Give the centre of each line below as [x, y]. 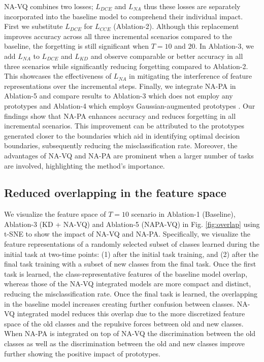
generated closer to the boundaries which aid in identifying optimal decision [122, 135]
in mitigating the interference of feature [191, 76]
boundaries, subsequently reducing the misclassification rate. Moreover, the [121, 145]
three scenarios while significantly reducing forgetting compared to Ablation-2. [126, 66]
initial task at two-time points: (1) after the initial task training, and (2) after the [131, 254]
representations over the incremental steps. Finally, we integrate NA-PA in [120, 86]
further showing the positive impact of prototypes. [82, 353]
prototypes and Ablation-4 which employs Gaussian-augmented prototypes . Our [130, 105]
